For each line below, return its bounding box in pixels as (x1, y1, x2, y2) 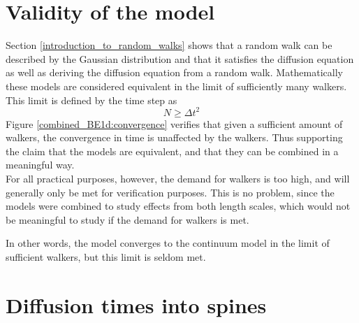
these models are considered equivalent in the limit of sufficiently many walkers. (6, 78, 347, 93)
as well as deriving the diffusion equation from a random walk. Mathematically (6, 65, 343, 80)
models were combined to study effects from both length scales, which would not (6, 199, 351, 213)
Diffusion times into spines (6, 290, 267, 319)
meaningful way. (6, 157, 75, 172)
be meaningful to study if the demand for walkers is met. (6, 212, 249, 227)
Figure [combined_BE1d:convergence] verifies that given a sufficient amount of (6, 116, 343, 131)
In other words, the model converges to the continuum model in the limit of (6, 236, 330, 250)
